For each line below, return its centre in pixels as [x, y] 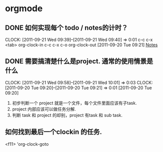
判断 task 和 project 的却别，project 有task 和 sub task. [67, 115]
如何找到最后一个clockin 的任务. [54, 132]
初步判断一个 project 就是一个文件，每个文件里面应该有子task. [74, 103]
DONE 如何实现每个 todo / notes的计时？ [67, 28]
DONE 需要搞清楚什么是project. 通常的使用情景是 [79, 61]
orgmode [24, 9]
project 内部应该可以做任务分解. [44, 109]
